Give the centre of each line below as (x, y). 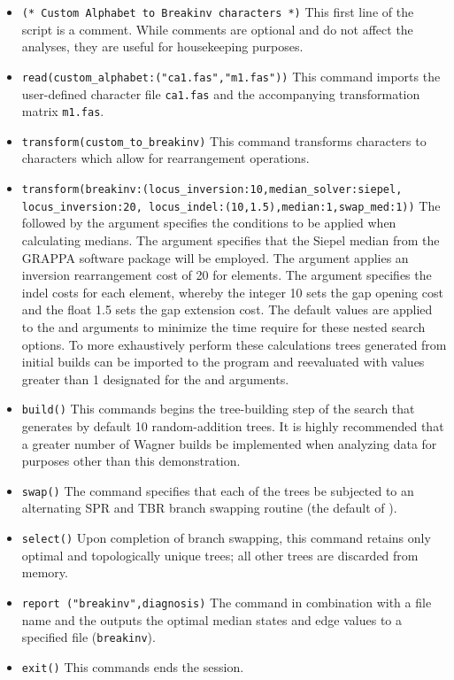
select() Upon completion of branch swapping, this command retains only (226, 537)
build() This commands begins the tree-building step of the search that (218, 409)
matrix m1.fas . (63, 111)
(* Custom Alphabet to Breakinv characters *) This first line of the (218, 12)
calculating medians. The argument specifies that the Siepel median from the (231, 240)
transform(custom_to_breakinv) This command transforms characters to (224, 140)
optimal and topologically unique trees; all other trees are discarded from (220, 555)
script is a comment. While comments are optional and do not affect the (217, 29)
